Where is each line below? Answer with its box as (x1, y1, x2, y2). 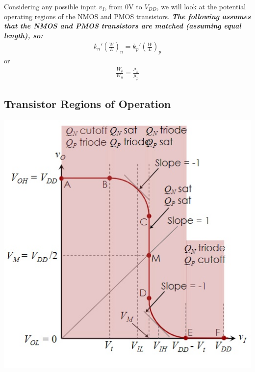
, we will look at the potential (156, 1, 246, 11)
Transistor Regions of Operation (4, 96, 171, 111)
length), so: (4, 30, 43, 40)
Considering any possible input (4, 1, 97, 11)
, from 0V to (104, 1, 142, 11)
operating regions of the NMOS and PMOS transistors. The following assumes (4, 11, 251, 21)
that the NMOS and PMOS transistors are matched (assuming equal (4, 21, 241, 31)
